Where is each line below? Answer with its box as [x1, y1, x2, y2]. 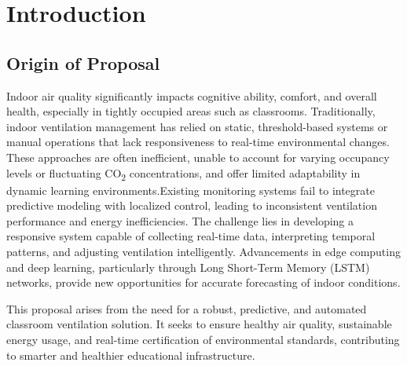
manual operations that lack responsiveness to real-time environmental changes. [6, 134, 390, 150]
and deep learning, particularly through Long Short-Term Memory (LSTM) [6, 258, 370, 275]
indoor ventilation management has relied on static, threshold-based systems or [6, 118, 388, 134]
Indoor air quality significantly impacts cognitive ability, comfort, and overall [6, 87, 377, 104]
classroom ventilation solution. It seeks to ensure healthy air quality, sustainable [6, 316, 392, 332]
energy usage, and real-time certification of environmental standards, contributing [6, 331, 400, 348]
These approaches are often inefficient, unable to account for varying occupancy [6, 148, 390, 165]
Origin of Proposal [6, 50, 160, 75]
